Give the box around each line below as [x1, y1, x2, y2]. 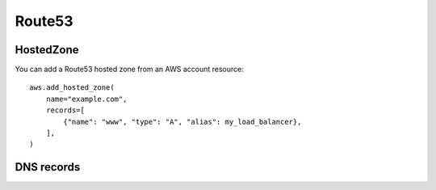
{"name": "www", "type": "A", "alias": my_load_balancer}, [63, 117, 302, 126]
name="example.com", [45, 94, 128, 103]
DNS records [15, 160, 81, 174]
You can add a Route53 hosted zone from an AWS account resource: [15, 65, 244, 74]
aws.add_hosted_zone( [29, 83, 115, 92]
